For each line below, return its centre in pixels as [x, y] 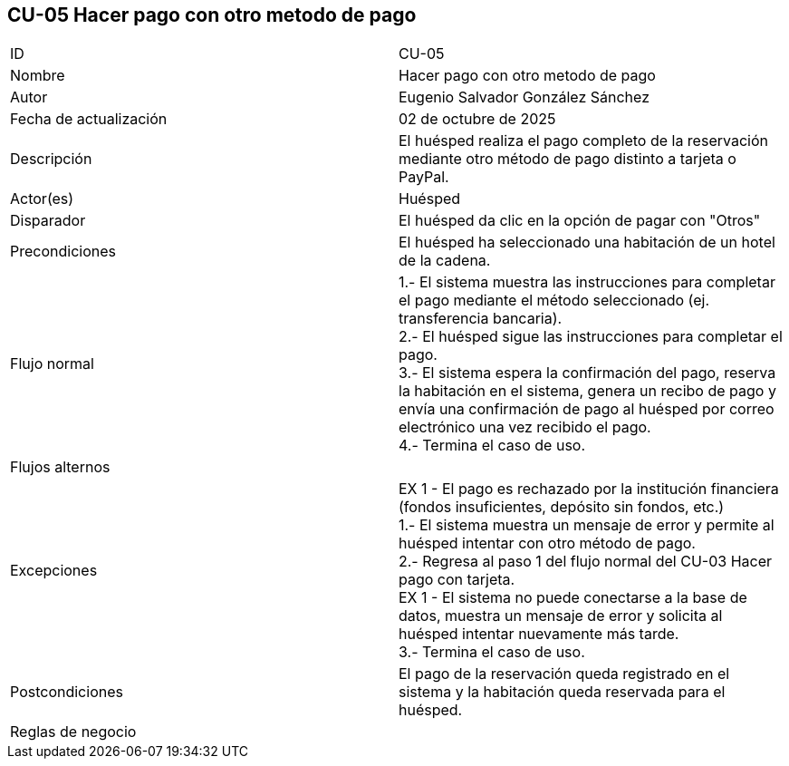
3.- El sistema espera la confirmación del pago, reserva [587, 373]
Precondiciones [63, 252]
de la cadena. [445, 261]
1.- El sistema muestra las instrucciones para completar [587, 282]
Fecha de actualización [89, 119]
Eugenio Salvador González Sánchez [524, 97]
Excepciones [54, 571]
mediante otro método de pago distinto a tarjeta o [568, 159]
